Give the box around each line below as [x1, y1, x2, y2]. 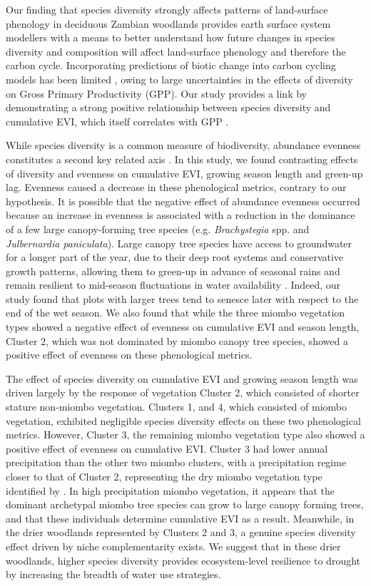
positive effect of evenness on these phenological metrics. [6, 347, 253, 362]
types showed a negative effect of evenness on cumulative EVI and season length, [6, 319, 360, 334]
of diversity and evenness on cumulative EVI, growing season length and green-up [6, 165, 363, 180]
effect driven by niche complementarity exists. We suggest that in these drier [6, 538, 341, 553]
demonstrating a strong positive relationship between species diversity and [6, 100, 331, 115]
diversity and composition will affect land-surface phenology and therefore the [6, 43, 346, 58]
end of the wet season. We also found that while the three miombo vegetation [6, 305, 345, 320]
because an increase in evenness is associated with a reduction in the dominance [6, 207, 355, 222]
